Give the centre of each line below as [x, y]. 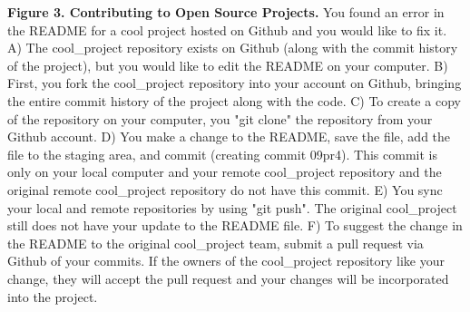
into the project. [53, 296]
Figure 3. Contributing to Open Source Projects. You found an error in [226, 12]
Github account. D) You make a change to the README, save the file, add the [229, 136]
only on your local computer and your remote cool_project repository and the [225, 172]
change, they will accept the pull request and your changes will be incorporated [228, 278]
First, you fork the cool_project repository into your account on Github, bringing [235, 83]
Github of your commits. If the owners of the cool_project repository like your [226, 261]
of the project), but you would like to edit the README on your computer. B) [228, 65]
